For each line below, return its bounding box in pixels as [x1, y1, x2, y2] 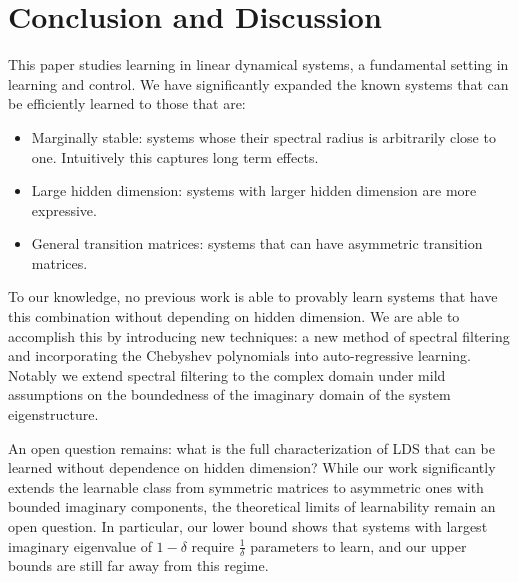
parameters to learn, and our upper [250, 535, 467, 556]
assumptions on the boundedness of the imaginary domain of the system [8, 384, 451, 405]
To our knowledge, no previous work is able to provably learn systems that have [8, 286, 498, 307]
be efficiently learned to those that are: [8, 93, 246, 114]
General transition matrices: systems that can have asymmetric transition [31, 233, 483, 254]
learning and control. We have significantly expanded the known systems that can [8, 73, 509, 94]
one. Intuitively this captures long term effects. [31, 146, 319, 167]
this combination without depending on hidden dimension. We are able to [8, 306, 460, 327]
